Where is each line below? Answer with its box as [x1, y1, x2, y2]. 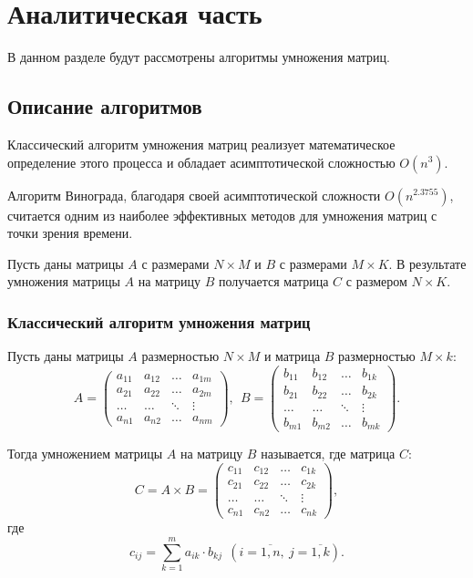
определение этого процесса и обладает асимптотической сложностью [7, 152, 396, 171]
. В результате [388, 253, 467, 273]
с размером [345, 272, 407, 291]
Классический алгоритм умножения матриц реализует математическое [7, 134, 396, 153]
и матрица [263, 346, 321, 366]
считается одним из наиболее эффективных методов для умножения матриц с [7, 205, 437, 224]
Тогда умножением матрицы [7, 444, 163, 463]
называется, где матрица [261, 444, 396, 463]
